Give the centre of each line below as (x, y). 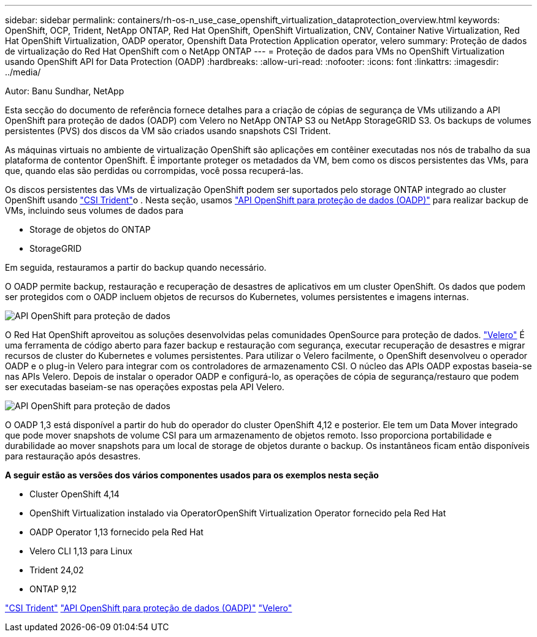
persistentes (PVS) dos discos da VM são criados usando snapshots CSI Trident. (168, 131)
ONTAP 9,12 (53, 589)
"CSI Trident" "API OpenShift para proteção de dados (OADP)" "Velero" (149, 608)
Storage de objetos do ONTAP (90, 229)
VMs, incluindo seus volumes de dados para (94, 210)
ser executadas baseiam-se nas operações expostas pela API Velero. (145, 387)
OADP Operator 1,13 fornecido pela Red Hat (116, 532)
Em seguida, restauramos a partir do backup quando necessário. (136, 267)
